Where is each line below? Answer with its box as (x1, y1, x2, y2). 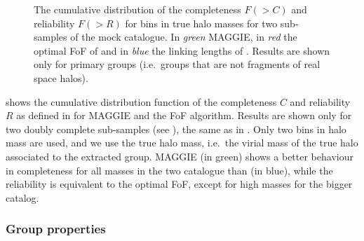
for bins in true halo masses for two (125, 15, 278, 30)
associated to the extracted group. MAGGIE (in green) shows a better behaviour (6, 149, 353, 163)
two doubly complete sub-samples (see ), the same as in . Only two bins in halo (6, 121, 346, 136)
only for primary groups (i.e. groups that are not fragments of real (34, 57, 321, 71)
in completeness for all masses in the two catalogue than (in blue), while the (6, 163, 333, 177)
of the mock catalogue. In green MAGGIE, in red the (70, 29, 297, 44)
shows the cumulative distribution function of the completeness (6, 94, 277, 109)
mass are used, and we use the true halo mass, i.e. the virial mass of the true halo (6, 135, 358, 150)
